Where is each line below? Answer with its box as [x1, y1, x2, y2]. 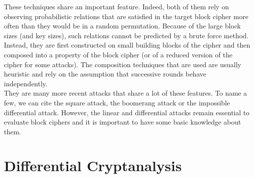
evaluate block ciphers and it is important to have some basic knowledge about [4, 117, 241, 127]
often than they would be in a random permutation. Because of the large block [4, 21, 241, 31]
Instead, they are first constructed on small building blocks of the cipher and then [4, 40, 251, 50]
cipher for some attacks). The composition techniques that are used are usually [4, 59, 241, 69]
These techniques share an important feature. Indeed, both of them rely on [4, 1, 229, 11]
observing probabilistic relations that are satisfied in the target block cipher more [4, 11, 249, 21]
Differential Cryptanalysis [4, 155, 182, 175]
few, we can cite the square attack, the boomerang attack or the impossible [4, 97, 230, 107]
